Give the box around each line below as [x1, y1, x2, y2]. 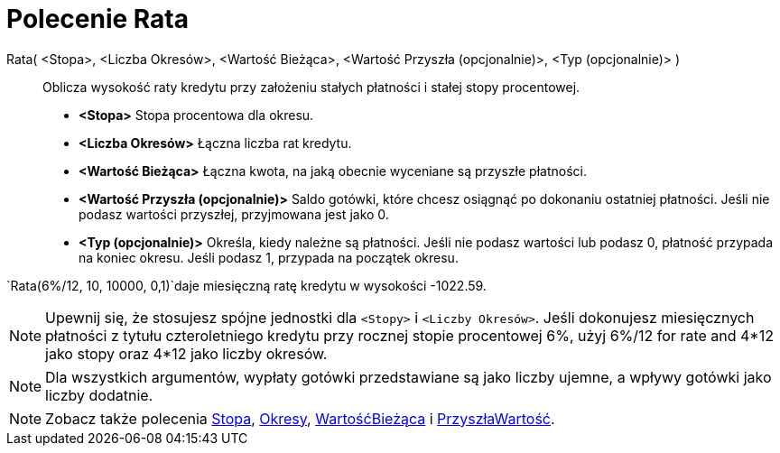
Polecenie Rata [6, 4, 189, 34]
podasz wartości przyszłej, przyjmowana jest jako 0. [79, 206, 389, 222]
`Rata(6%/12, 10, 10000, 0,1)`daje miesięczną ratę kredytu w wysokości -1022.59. [6, 277, 487, 293]
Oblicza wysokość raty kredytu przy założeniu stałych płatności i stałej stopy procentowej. [42, 79, 580, 95]
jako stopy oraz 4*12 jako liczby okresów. [45, 344, 328, 363]
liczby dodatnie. [45, 385, 153, 404]
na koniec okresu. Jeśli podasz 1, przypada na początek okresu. [79, 249, 459, 265]
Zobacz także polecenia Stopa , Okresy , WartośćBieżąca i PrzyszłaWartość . [45, 409, 555, 428]
